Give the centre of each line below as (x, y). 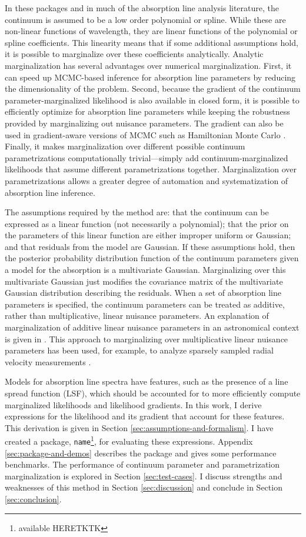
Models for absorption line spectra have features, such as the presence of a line (147, 381)
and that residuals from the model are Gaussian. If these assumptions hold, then (150, 246)
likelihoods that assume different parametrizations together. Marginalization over (151, 169)
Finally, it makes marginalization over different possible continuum (125, 146)
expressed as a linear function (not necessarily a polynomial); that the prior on (147, 223)
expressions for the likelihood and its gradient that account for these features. (145, 416)
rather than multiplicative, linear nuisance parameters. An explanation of (137, 316)
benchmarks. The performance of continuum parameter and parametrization (142, 464)
